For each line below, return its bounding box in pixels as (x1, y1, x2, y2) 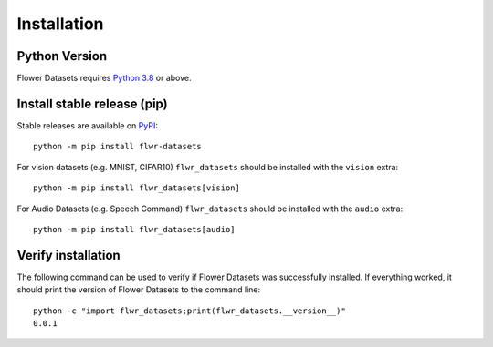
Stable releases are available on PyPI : (16, 119, 159, 131)
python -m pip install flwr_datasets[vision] (33, 183, 241, 193)
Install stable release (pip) (16, 96, 168, 111)
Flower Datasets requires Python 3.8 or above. (16, 73, 192, 84)
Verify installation (16, 247, 121, 263)
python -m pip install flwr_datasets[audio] (33, 224, 236, 234)
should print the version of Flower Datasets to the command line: (16, 284, 260, 295)
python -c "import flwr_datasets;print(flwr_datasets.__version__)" (33, 305, 346, 316)
